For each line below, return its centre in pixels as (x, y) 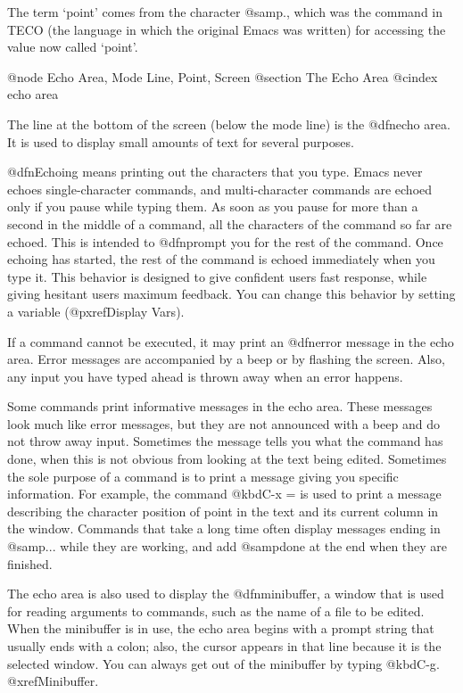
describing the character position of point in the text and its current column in (223, 511)
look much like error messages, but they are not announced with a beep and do (223, 423)
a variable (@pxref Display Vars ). (96, 311)
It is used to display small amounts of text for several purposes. (181, 141)
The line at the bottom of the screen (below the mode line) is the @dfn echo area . (229, 124)
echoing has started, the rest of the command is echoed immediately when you (221, 259)
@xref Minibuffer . (53, 681)
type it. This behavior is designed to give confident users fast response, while (217, 276)
